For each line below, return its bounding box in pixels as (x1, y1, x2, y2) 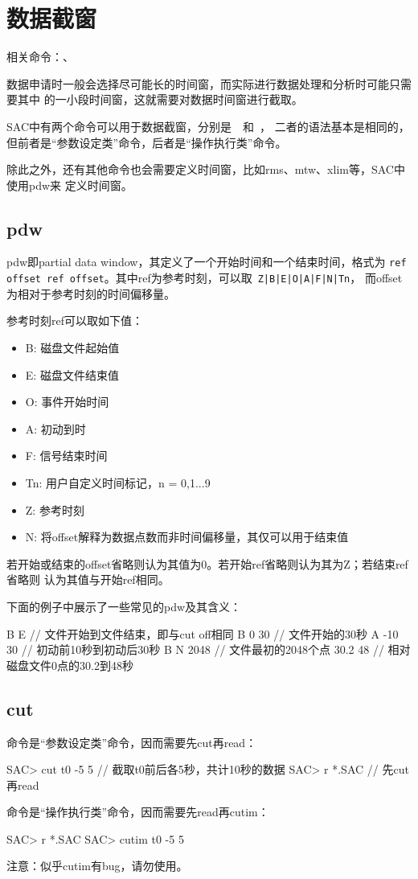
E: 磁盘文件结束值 (25, 366, 119, 383)
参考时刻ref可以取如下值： (6, 312, 143, 329)
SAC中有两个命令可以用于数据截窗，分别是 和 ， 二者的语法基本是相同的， (6, 117, 410, 134)
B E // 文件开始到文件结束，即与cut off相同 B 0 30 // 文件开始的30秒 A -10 (6, 625, 399, 642)
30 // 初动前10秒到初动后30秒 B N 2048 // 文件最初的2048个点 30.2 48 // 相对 (6, 641, 411, 658)
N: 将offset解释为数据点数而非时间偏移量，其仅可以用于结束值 (25, 528, 349, 545)
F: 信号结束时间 (25, 447, 108, 464)
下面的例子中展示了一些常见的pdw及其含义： (6, 598, 242, 614)
